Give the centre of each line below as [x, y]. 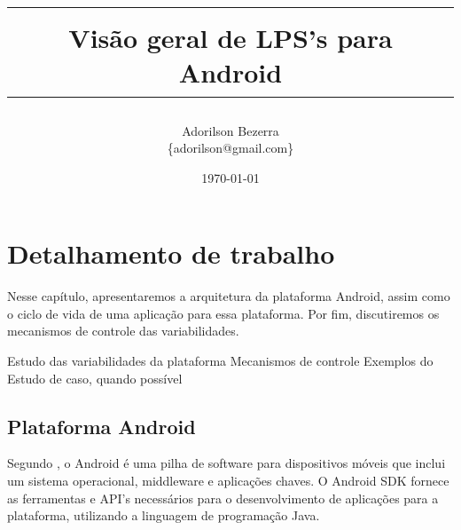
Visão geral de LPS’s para [230, 38]
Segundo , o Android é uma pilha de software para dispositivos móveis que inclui [227, 463]
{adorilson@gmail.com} [230, 148]
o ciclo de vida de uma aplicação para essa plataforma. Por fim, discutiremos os [223, 313]
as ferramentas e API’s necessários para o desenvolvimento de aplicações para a [223, 498]
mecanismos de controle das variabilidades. [123, 331]
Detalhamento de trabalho [171, 253]
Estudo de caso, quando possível [95, 378]
